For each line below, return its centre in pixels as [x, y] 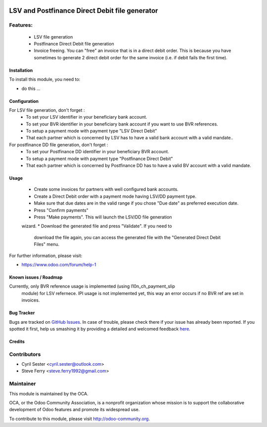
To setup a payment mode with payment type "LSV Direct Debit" [91, 131]
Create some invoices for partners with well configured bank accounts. [106, 189]
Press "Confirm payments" [61, 210]
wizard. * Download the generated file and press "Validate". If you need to [97, 226]
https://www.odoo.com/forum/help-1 [59, 264]
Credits [17, 342]
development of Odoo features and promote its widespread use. [74, 410]
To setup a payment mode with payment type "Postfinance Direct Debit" [99, 159]
